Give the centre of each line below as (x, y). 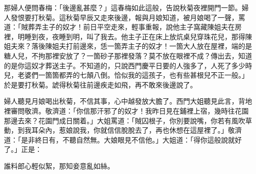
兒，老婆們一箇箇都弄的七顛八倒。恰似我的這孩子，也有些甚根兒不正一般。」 (126, 75)
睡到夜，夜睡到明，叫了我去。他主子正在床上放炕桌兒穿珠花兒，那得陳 (138, 36)
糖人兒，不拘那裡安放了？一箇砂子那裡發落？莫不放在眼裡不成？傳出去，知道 (128, 55)
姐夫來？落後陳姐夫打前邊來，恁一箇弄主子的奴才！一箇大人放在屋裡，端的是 (128, 46)
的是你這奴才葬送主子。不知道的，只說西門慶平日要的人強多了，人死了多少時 (128, 65)
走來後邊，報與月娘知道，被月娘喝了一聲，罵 (173, 17)
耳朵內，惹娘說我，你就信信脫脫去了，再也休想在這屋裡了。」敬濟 (136, 130)
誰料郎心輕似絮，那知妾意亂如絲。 (59, 165)
